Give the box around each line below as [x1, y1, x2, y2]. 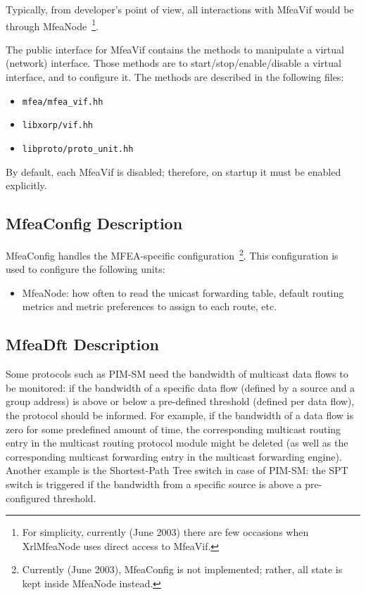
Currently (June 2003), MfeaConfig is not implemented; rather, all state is [22, 562, 343, 577]
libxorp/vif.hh [22, 120, 94, 131]
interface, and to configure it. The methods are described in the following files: [6, 70, 344, 84]
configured [6, 490, 51, 505]
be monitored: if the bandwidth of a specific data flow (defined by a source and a [6, 380, 355, 395]
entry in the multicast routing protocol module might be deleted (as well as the [6, 435, 348, 450]
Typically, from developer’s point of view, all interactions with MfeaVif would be [6, 2, 354, 16]
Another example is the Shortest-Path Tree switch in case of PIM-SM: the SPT [6, 463, 348, 478]
